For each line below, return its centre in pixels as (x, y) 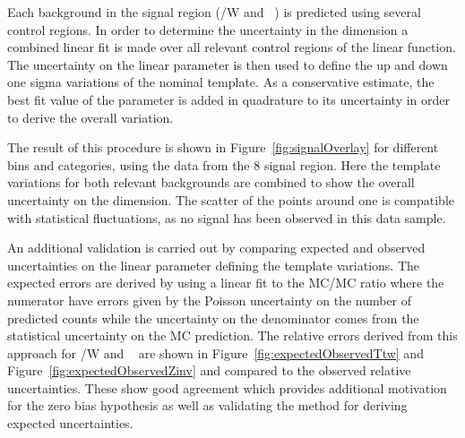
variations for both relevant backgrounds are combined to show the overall (211, 182)
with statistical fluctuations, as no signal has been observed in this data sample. (227, 217)
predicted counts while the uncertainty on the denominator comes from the (213, 318)
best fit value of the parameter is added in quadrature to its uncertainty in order (229, 99)
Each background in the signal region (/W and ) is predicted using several (214, 12)
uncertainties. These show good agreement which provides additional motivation (227, 387)
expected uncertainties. (70, 423)
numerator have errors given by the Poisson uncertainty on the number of (210, 300)
